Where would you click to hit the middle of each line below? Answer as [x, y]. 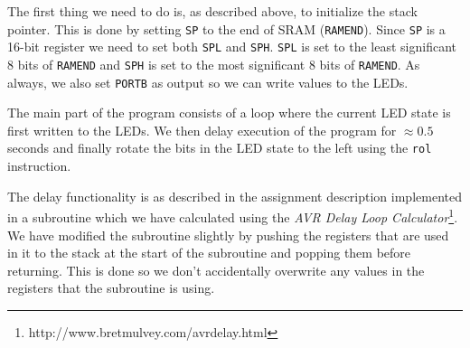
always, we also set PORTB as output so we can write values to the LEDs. [208, 82]
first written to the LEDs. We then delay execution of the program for [202, 130]
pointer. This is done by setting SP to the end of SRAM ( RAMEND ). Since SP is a [226, 28]
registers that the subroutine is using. [111, 288]
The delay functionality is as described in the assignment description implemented [235, 196]
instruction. [39, 166]
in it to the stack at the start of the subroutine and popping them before [209, 253]
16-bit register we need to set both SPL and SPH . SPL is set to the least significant [232, 47]
